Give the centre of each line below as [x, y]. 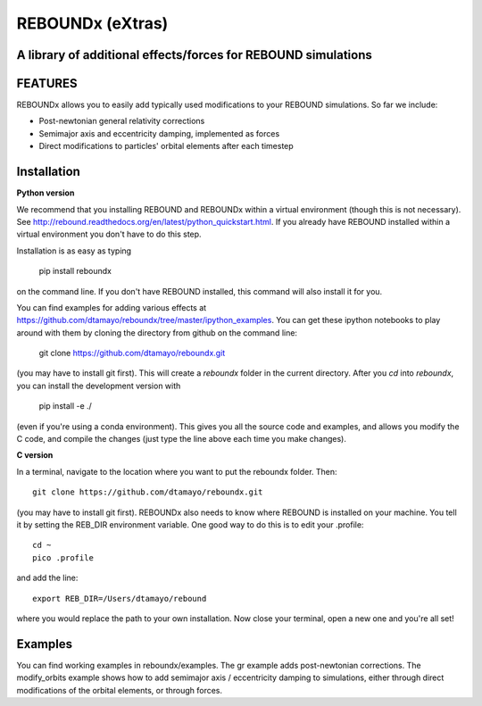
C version [35, 455]
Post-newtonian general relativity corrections [122, 121]
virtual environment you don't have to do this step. [109, 234]
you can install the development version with [99, 386]
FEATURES [47, 83]
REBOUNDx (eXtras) [92, 23]
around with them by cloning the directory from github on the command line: [157, 332]
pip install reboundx [75, 271]
